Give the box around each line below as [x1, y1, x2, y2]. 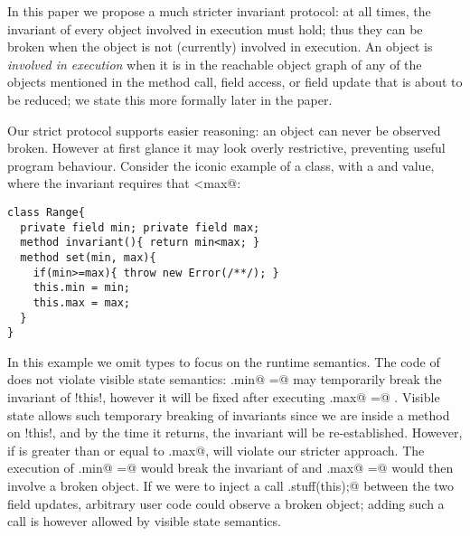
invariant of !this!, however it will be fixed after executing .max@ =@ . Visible [7, 388, 440, 407]
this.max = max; [33, 296, 131, 309]
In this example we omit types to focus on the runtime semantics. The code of [7, 352, 440, 371]
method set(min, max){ [20, 250, 156, 264]
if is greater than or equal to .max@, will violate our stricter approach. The [7, 440, 425, 459]
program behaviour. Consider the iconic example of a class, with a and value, [7, 155, 435, 174]
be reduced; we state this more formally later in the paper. [7, 89, 333, 108]
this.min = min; [33, 281, 131, 295]
